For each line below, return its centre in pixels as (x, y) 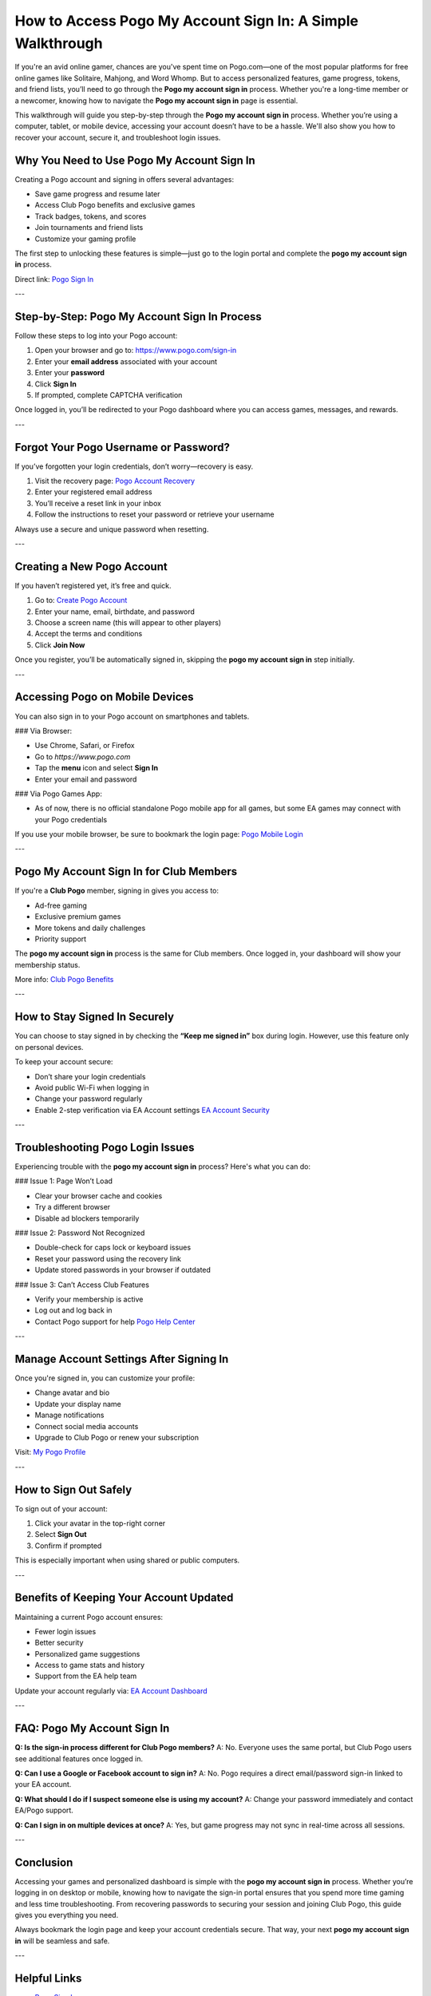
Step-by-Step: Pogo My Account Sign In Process (138, 317)
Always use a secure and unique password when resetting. (112, 529)
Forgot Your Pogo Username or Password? (123, 447)
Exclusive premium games (78, 917)
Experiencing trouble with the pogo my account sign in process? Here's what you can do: (163, 1166)
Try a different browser (73, 1207)
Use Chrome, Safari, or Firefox (85, 746)
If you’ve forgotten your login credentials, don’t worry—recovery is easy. (134, 466)
